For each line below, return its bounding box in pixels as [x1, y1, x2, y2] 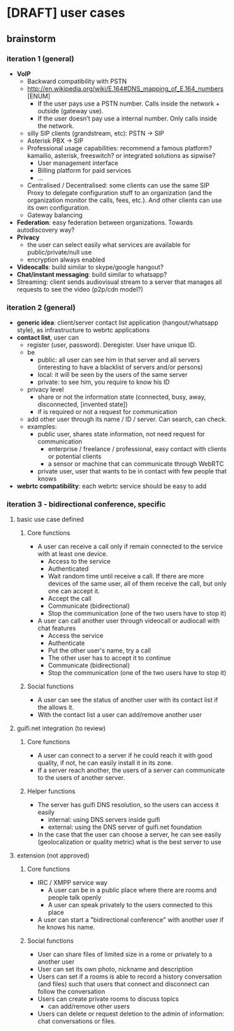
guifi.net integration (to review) [16, 724, 106, 732]
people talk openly [47, 893, 102, 902]
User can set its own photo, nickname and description [37, 965, 193, 974]
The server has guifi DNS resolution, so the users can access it [37, 801, 219, 809]
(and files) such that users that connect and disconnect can [37, 980, 210, 988]
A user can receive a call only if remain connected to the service [37, 542, 223, 550]
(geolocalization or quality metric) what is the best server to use [37, 838, 221, 846]
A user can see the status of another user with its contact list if [37, 696, 218, 704]
